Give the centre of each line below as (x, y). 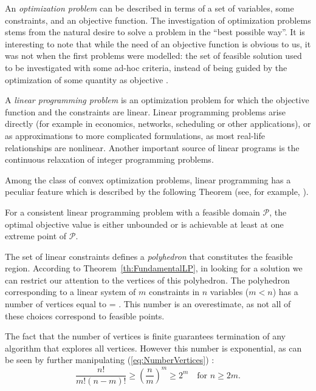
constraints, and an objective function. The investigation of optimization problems (158, 20)
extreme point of (36, 236)
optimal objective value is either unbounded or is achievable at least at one (144, 224)
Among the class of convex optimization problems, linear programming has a (148, 179)
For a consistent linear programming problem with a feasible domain (132, 212)
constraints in (174, 292)
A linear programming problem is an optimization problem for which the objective (157, 100)
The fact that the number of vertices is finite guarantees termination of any (145, 336)
